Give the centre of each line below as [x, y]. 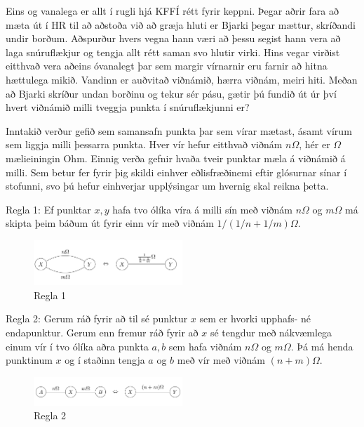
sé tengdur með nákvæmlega [271, 332]
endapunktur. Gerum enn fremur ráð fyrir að [102, 332]
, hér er [315, 144]
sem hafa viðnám [205, 346]
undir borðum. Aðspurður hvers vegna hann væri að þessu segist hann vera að [173, 38]
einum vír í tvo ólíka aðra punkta [77, 346]
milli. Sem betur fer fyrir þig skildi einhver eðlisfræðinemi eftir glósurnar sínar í [176, 172]
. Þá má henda [322, 346]
